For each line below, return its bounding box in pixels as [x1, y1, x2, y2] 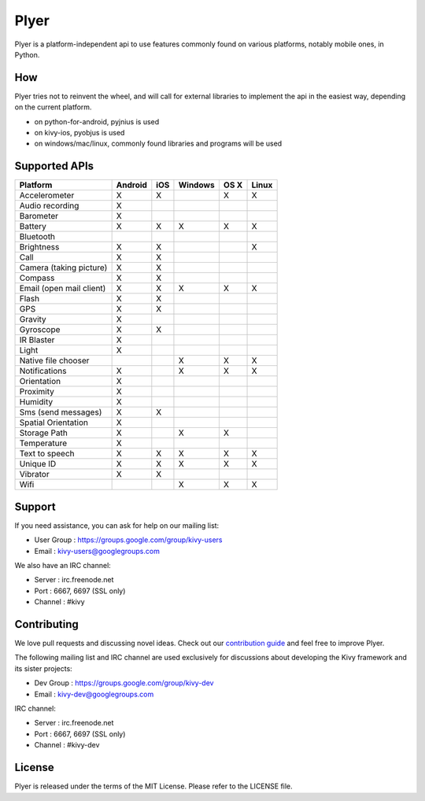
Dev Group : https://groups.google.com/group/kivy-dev [34, 678, 214, 688]
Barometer [19, 211, 59, 222]
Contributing [14, 618, 79, 631]
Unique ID [19, 459, 57, 470]
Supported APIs [14, 160, 94, 173]
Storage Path [19, 427, 68, 438]
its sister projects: [14, 663, 72, 673]
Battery [19, 221, 47, 232]
